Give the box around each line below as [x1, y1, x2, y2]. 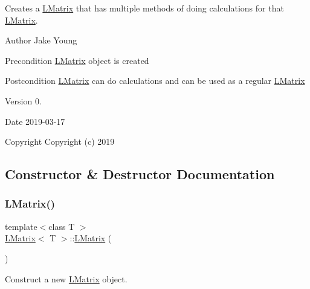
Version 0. [5, 94, 42, 107]
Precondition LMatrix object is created [5, 54, 149, 66]
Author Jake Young [5, 34, 77, 46]
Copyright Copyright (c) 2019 [5, 135, 115, 148]
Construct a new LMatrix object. [5, 272, 128, 285]
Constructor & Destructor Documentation [5, 165, 275, 183]
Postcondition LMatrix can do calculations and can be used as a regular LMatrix [5, 74, 305, 87]
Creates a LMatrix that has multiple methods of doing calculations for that [5, 2, 284, 14]
